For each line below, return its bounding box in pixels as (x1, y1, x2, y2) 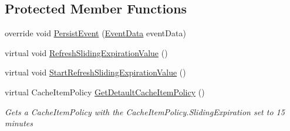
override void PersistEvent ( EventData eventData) (5, 27, 186, 39)
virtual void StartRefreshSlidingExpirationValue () (5, 66, 186, 78)
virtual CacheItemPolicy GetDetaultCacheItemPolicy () (5, 85, 205, 98)
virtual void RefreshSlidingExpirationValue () (5, 46, 168, 58)
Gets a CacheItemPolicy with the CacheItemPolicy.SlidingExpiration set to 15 (5, 105, 285, 118)
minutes (5, 117, 33, 129)
